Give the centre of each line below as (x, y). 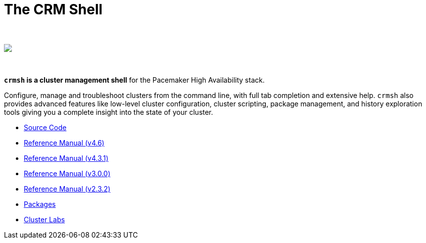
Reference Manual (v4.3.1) (66, 158)
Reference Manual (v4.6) (64, 143)
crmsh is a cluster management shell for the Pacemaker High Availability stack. (134, 80)
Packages (40, 204)
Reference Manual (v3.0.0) (67, 173)
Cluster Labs (44, 219)
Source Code (45, 127)
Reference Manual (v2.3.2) (67, 189)
